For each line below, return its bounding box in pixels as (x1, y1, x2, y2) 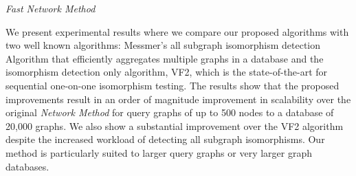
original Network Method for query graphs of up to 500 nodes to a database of (5, 105, 334, 120)
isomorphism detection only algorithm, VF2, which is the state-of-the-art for (5, 65, 328, 79)
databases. (5, 159, 49, 173)
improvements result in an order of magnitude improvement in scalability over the (5, 91, 351, 106)
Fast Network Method (5, 1, 96, 15)
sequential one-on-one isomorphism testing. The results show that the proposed (5, 78, 340, 92)
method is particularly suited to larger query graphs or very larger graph (5, 145, 312, 159)
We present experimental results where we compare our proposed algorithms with (5, 24, 349, 38)
